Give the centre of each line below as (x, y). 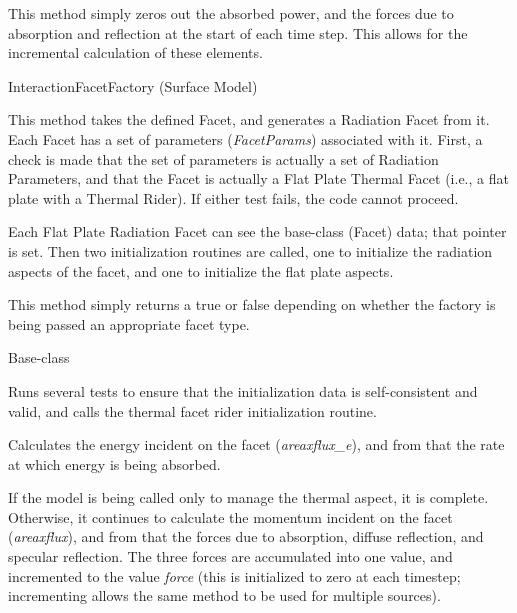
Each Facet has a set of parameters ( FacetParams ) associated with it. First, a (245, 138)
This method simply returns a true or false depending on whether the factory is (252, 304)
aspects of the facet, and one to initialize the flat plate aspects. (201, 270)
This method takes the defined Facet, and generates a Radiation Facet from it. (249, 119)
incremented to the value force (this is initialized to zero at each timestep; (234, 575)
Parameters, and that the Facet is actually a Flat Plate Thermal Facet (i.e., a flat (258, 178)
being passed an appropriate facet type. (129, 323)
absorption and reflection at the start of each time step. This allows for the (238, 32)
